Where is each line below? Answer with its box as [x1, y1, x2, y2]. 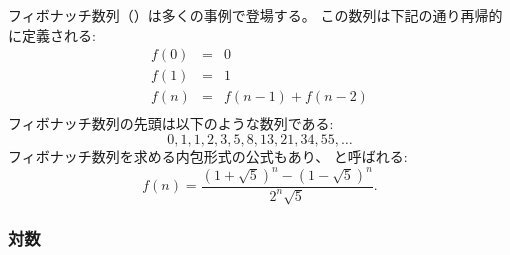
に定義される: [8, 24, 96, 45]
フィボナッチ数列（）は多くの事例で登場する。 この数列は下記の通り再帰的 [8, 5, 503, 25]
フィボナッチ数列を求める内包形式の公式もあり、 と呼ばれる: [8, 145, 408, 166]
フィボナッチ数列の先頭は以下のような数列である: [8, 113, 334, 134]
